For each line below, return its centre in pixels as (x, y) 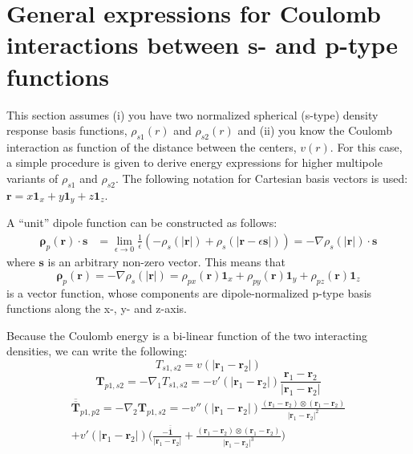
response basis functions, (67, 130)
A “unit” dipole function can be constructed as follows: (142, 223)
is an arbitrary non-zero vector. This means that (166, 262)
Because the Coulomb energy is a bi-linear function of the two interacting (187, 335)
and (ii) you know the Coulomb (315, 130)
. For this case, (366, 146)
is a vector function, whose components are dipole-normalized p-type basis (189, 292)
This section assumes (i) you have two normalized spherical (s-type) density (192, 114)
